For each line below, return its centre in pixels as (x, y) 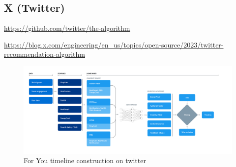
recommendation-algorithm (44, 54)
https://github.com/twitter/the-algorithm (67, 28)
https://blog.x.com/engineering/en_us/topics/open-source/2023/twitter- (114, 44)
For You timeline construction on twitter (85, 160)
